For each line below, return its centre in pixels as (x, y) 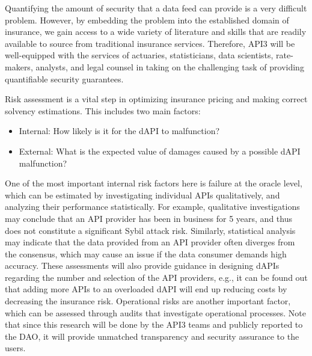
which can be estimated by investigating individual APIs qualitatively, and (142, 195)
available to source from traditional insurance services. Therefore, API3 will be (150, 43)
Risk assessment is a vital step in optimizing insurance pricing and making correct (156, 99)
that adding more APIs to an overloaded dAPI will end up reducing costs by (146, 289)
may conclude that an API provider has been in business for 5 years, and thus (148, 218)
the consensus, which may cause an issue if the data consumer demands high (146, 253)
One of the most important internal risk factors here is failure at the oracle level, (154, 183)
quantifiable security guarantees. (64, 78)
